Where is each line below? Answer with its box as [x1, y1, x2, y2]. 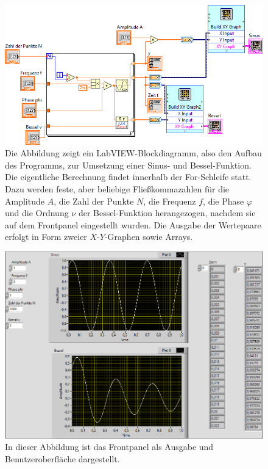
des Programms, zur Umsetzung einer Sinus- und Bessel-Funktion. [5, 158, 252, 171]
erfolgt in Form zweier [5, 230, 87, 243]
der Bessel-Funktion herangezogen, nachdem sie [78, 206, 256, 219]
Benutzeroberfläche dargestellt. [5, 453, 120, 465]
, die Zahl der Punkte [54, 194, 134, 207]
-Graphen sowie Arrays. [104, 230, 193, 243]
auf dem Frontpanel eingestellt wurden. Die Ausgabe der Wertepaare [5, 218, 261, 231]
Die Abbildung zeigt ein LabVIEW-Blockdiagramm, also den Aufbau [5, 147, 262, 159]
